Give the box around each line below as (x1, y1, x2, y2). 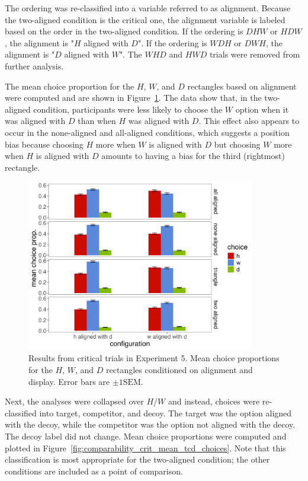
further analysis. (5, 59, 64, 72)
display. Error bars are (28, 375, 110, 387)
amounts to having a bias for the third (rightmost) (101, 149, 285, 162)
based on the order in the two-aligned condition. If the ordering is (5, 25, 243, 37)
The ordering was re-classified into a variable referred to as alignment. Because (5, 2, 291, 14)
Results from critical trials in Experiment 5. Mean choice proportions (28, 352, 280, 364)
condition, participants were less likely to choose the (33, 103, 223, 115)
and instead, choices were (168, 395, 260, 407)
